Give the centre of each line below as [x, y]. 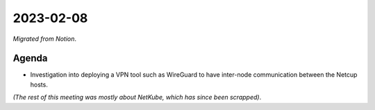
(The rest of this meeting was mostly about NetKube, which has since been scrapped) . [137, 98]
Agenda [30, 58]
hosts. [39, 84]
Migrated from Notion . [44, 39]
